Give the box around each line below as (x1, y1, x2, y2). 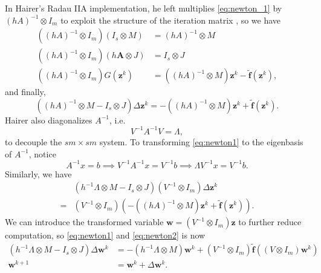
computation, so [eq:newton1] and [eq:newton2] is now (5, 229, 206, 242)
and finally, (5, 85, 46, 98)
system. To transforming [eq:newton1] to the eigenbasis (99, 135, 303, 148)
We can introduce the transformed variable (5, 215, 164, 228)
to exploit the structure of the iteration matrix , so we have (60, 13, 281, 26)
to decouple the (5, 135, 62, 148)
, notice (28, 147, 56, 160)
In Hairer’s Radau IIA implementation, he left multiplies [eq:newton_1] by (5, 2, 282, 14)
